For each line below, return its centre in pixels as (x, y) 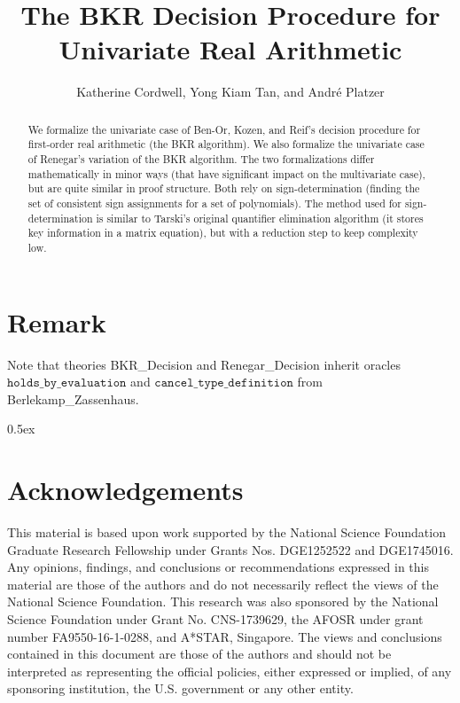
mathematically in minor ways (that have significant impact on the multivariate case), (226, 173)
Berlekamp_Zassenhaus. (73, 398)
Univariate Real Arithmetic (230, 49)
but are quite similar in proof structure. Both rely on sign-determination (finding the (224, 188)
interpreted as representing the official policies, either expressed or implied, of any (230, 671)
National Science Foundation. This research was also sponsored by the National (223, 601)
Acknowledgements (125, 490)
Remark (57, 321)
